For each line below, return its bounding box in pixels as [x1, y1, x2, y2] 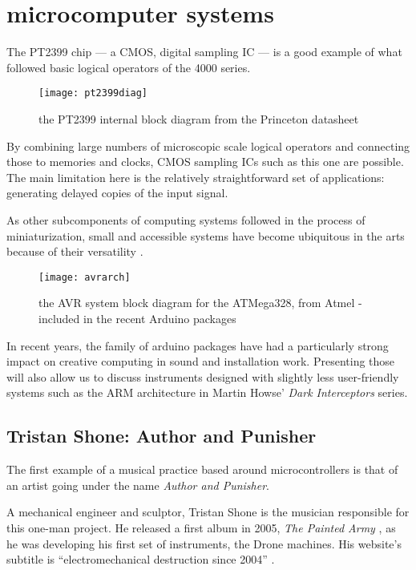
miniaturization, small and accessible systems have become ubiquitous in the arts [6, 227, 405, 244]
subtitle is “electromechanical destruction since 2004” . [6, 551, 275, 568]
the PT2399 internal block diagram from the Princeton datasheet [38, 110, 359, 127]
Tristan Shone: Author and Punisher [6, 423, 317, 448]
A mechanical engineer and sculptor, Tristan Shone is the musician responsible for [6, 503, 410, 520]
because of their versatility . [6, 243, 143, 260]
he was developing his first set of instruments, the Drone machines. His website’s [6, 535, 402, 552]
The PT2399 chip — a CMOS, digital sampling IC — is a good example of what [6, 43, 402, 60]
